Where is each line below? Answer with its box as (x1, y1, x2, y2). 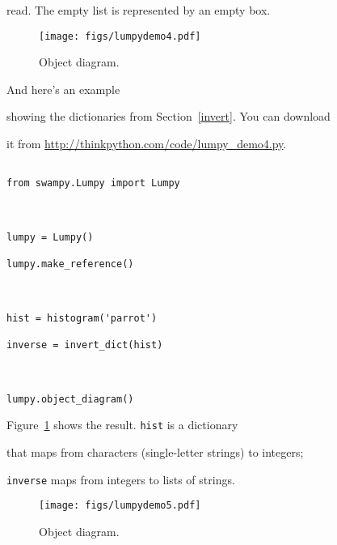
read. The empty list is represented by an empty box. (6, 2, 271, 18)
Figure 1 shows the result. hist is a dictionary (6, 416, 238, 433)
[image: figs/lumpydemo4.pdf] (39, 30, 201, 42)
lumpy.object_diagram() (6, 393, 134, 405)
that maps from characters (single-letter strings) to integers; (6, 444, 304, 461)
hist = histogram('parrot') (6, 312, 158, 324)
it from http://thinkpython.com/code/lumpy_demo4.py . (6, 135, 287, 152)
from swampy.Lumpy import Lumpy (6, 177, 180, 189)
